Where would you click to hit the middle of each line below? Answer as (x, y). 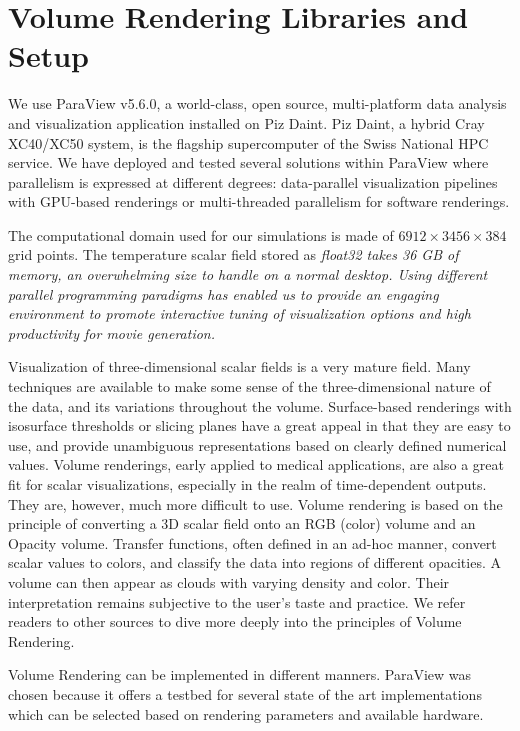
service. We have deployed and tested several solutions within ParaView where (248, 162)
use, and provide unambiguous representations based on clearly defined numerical (257, 444)
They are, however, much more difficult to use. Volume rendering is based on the (255, 503)
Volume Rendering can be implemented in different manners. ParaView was (240, 674)
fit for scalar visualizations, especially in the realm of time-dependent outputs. (247, 484)
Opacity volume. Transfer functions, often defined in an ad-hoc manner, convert (252, 542)
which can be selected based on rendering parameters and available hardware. (246, 713)
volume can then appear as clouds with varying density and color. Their (229, 581)
